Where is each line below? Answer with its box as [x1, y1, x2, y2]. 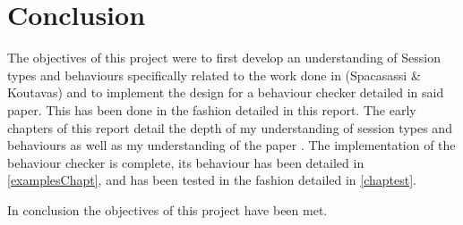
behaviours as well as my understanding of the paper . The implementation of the [7, 136, 456, 154]
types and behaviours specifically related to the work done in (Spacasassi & [7, 65, 421, 84]
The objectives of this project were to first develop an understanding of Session [7, 48, 442, 67]
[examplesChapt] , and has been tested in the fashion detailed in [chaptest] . [7, 171, 416, 189]
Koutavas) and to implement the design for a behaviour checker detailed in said [7, 83, 444, 102]
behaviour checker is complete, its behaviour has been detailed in [7, 153, 364, 171]
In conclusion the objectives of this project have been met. [7, 200, 328, 219]
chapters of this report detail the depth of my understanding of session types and [7, 118, 452, 137]
